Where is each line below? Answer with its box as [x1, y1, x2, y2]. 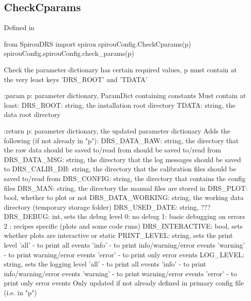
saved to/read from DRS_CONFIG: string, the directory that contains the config [4, 173, 246, 183]
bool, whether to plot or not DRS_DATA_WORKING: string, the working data [4, 192, 244, 202]
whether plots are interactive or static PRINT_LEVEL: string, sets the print [4, 230, 233, 240]
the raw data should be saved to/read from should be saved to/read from [4, 145, 221, 155]
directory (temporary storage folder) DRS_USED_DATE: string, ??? [4, 201, 211, 212]
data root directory [4, 109, 61, 119]
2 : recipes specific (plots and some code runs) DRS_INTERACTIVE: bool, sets [4, 220, 243, 231]
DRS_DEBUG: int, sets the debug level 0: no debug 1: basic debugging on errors [4, 211, 245, 221]
